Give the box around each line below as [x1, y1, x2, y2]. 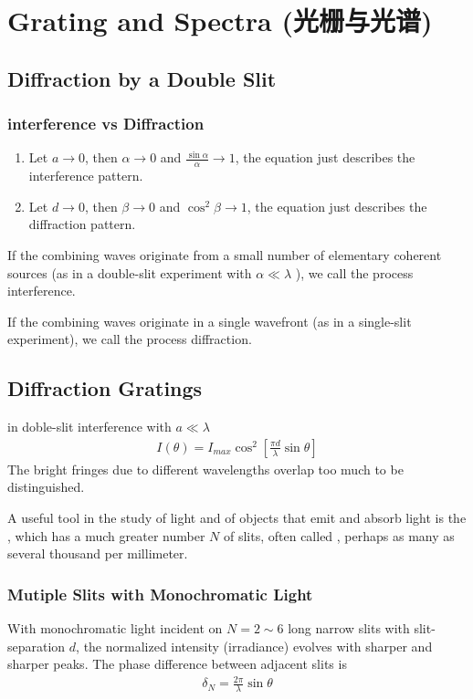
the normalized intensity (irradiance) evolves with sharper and [83, 636, 433, 655]
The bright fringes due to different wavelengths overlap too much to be [7, 459, 404, 478]
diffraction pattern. [28, 214, 136, 234]
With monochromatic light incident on [7, 618, 223, 637]
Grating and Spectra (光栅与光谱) [7, 2, 433, 39]
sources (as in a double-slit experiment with [7, 263, 252, 282]
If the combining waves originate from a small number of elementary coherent [7, 245, 442, 264]
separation [7, 636, 66, 655]
